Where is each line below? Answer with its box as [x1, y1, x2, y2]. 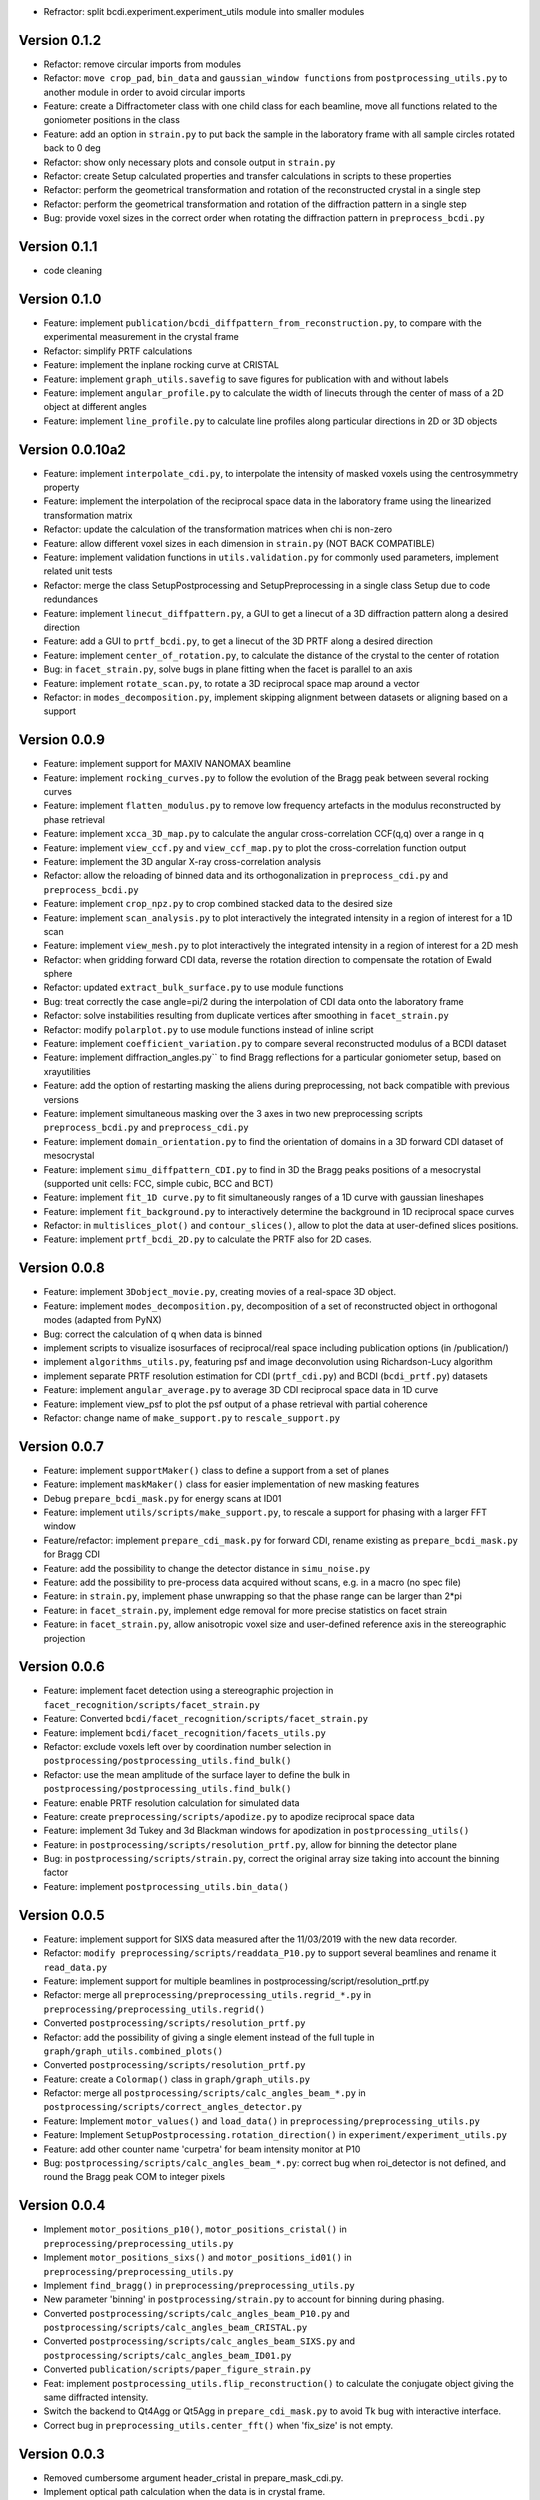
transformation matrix [43, 509, 133, 521]
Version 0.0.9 [18, 731, 105, 749]
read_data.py [43, 1961, 108, 1973]
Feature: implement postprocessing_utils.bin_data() [43, 1880, 290, 1892]
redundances [43, 593, 99, 605]
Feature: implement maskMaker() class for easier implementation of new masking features [43, 1478, 420, 1490]
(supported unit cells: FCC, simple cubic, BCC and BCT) [43, 1177, 274, 1189]
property [43, 481, 80, 494]
